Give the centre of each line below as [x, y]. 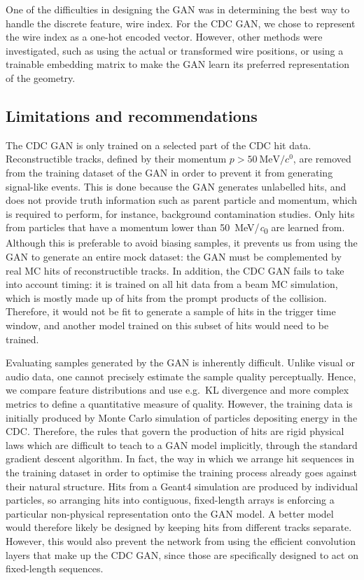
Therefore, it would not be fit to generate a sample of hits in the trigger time [171, 311]
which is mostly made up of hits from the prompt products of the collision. [166, 297]
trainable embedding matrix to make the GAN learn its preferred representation [177, 64]
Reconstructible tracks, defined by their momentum [116, 159]
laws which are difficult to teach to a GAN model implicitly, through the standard [182, 444]
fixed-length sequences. [55, 568]
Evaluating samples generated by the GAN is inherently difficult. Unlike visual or [180, 362]
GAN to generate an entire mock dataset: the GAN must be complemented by [174, 257]
